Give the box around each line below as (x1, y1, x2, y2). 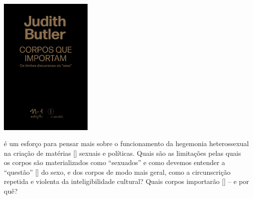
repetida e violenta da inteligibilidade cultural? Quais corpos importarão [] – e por (4, 176, 249, 186)
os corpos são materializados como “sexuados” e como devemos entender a (4, 157, 225, 167)
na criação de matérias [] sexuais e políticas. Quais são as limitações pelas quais (4, 148, 241, 158)
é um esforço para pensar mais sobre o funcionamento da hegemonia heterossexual (4, 138, 249, 149)
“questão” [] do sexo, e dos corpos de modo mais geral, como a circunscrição (4, 166, 231, 177)
